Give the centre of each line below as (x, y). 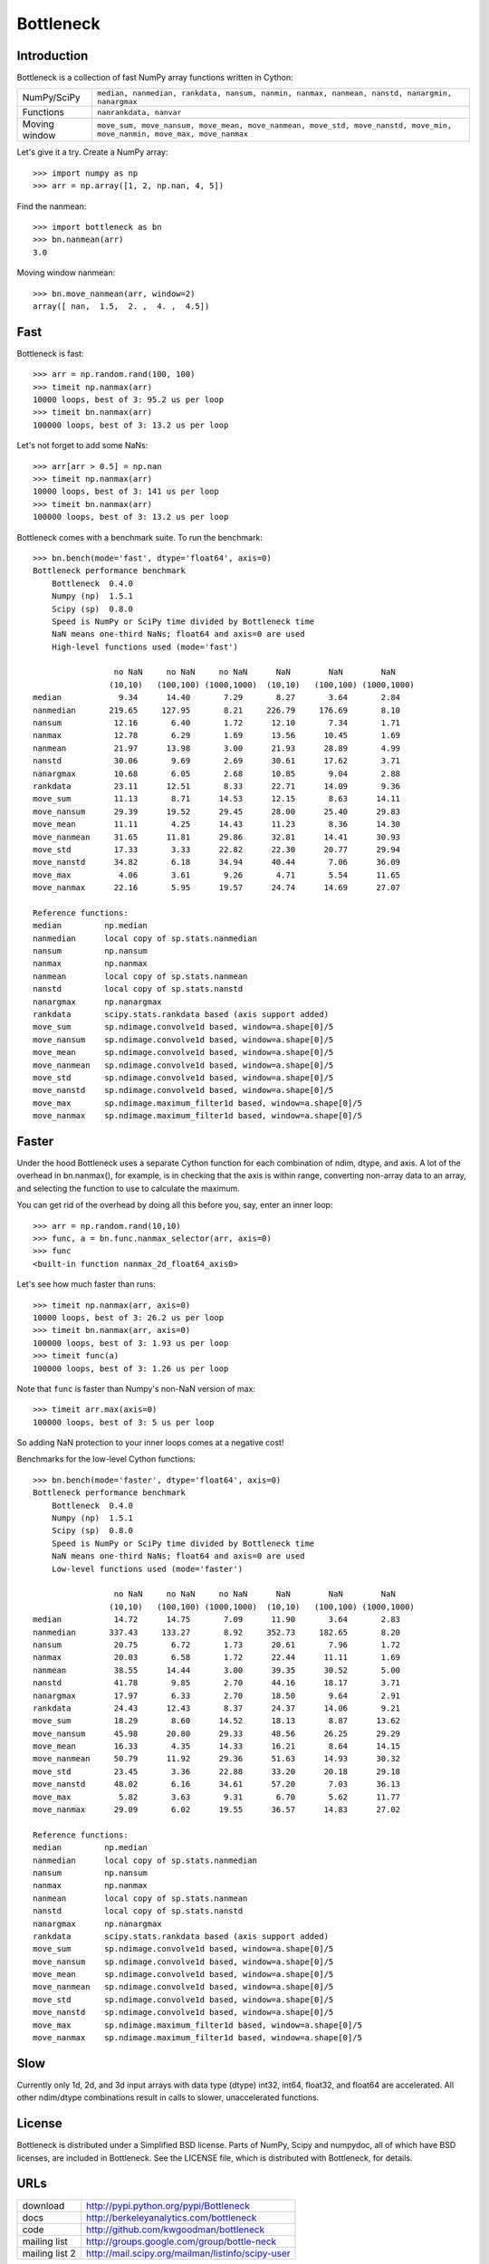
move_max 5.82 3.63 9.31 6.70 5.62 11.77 (217, 1797)
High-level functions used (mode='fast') (145, 647)
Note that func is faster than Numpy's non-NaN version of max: (136, 1388)
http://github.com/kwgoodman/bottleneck (176, 2230)
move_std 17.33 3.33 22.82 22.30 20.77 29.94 (217, 849)
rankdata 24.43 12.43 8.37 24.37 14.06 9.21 (217, 1708)
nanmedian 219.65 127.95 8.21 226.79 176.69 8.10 (217, 710)
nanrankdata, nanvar (139, 112)
